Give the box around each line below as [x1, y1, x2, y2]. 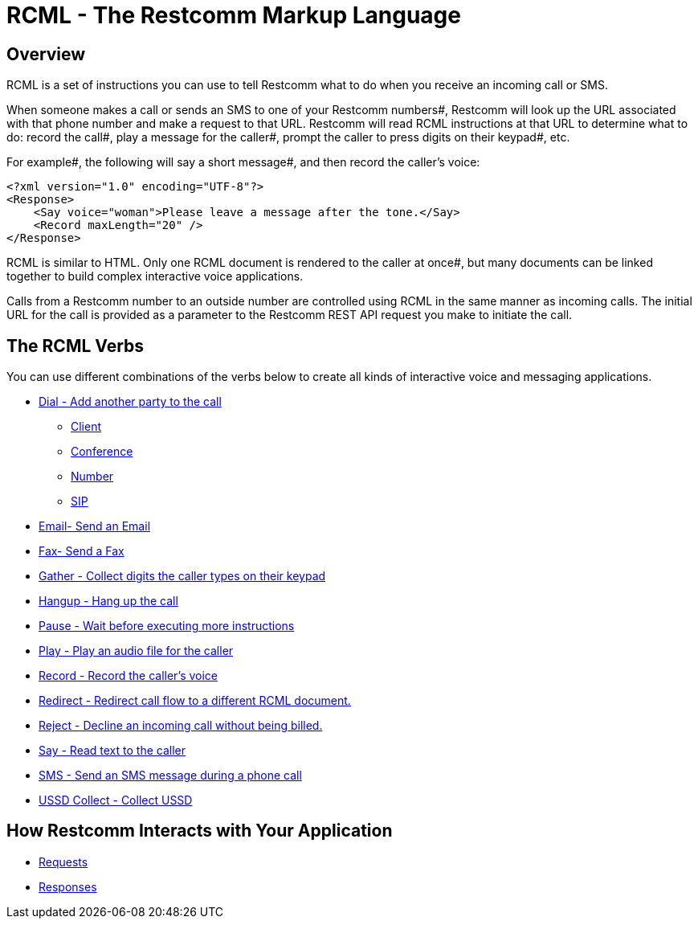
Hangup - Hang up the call [39, 594, 178, 608]
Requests [39, 854, 88, 869]
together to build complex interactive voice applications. [6, 269, 304, 284]
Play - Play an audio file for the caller [39, 644, 234, 658]
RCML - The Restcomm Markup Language [6, 2, 461, 29]
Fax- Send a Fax [39, 544, 124, 559]
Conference [71, 444, 133, 459]
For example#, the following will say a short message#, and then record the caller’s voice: [6, 155, 480, 170]
